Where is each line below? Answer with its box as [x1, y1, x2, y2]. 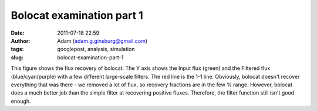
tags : [11, 46, 24, 53]
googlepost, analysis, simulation [57, 46, 135, 53]
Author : [11, 37, 31, 44]
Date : [11, 29, 25, 36]
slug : [11, 53, 23, 61]
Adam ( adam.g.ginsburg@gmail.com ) [57, 37, 148, 44]
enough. [11, 97, 32, 105]
